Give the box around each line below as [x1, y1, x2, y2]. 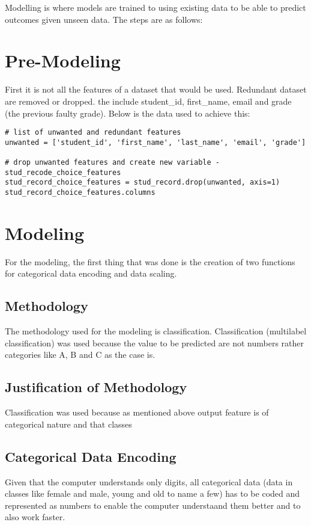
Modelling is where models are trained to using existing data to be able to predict [5, 1, 306, 13]
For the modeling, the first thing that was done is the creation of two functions [5, 255, 295, 268]
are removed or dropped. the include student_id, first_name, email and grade [5, 94, 292, 107]
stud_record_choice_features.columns [5, 188, 155, 197]
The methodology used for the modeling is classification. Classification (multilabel [5, 325, 307, 337]
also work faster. [5, 511, 65, 523]
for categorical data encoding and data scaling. [5, 267, 177, 280]
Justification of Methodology [5, 378, 187, 396]
